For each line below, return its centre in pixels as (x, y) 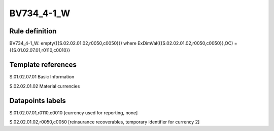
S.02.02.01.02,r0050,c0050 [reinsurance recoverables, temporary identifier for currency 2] (105, 122)
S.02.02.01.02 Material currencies (45, 86)
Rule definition (33, 31)
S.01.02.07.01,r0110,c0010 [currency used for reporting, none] (74, 113)
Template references (43, 65)
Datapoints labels (38, 100)
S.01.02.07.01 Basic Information (42, 77)
